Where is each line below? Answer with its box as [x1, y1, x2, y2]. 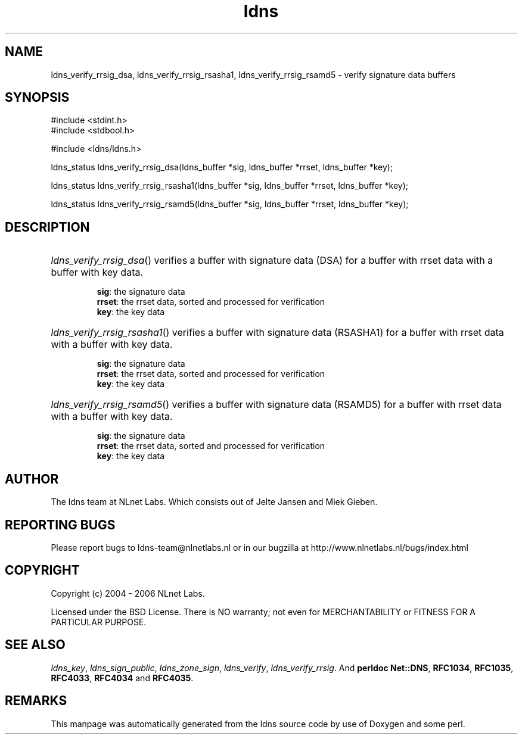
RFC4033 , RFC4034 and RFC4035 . [51, 672, 194, 683]
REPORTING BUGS [5, 517, 116, 532]
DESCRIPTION [5, 219, 90, 235]
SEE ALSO [5, 637, 66, 653]
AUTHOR [5, 471, 59, 487]
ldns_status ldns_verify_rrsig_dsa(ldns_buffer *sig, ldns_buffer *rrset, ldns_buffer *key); [51, 162, 393, 173]
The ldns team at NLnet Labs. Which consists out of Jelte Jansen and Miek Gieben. [51, 497, 378, 507]
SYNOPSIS [5, 90, 70, 105]
